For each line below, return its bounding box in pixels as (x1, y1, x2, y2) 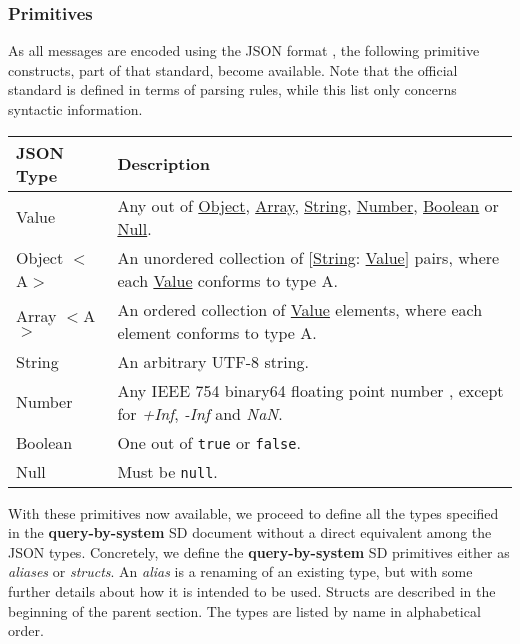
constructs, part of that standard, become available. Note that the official (8, 59, 458, 80)
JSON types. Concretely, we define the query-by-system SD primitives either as (8, 541, 510, 562)
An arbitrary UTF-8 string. (117, 349, 310, 373)
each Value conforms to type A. (117, 268, 338, 292)
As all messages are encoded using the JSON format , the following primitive (8, 40, 480, 61)
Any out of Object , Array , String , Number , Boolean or (117, 193, 499, 217)
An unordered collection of (117, 245, 304, 269)
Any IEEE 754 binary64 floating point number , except (117, 378, 504, 402)
